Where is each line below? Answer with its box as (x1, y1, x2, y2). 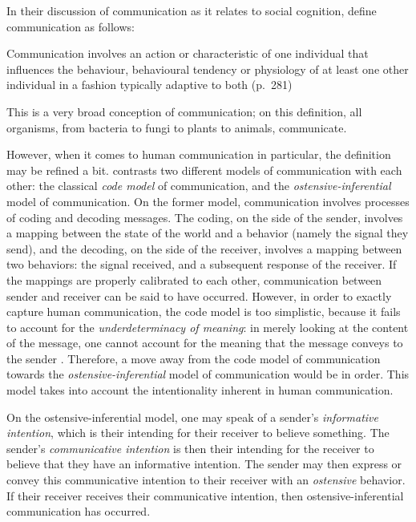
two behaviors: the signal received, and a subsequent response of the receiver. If (6, 256, 397, 273)
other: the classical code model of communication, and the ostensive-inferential (6, 177, 391, 194)
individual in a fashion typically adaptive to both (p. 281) (6, 76, 293, 93)
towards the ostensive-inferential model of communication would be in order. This (6, 366, 410, 382)
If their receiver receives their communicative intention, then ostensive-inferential (6, 487, 404, 504)
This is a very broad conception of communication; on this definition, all (6, 103, 362, 119)
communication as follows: (6, 18, 135, 34)
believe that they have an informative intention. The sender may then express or (6, 455, 402, 472)
